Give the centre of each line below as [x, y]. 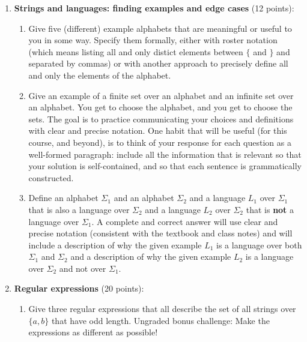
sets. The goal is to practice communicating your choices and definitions [161, 118]
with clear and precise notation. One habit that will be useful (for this [158, 130]
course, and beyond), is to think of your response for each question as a [160, 142]
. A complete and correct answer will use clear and [185, 221]
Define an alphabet [63, 198]
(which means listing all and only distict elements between [136, 51]
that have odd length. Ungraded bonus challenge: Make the [160, 320]
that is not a [270, 209]
